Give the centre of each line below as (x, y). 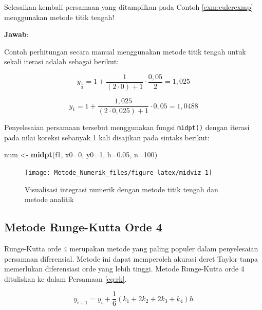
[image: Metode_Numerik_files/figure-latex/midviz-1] (119, 172)
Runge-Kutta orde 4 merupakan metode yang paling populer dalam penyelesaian (131, 248)
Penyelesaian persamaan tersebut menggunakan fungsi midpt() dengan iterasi (127, 127)
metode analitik (49, 199)
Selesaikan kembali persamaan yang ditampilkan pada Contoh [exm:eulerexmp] (129, 7)
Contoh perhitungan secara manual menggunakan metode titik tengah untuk (125, 51)
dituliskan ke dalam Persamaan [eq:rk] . (65, 278)
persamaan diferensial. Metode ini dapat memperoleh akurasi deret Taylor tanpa (131, 258)
